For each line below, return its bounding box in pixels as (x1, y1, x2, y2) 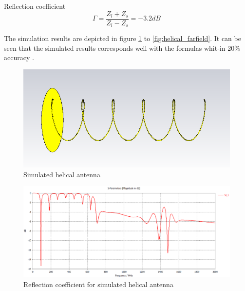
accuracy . (4, 52, 34, 62)
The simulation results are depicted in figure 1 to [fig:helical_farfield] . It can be (4, 33, 241, 43)
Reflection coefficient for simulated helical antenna (23, 279, 173, 290)
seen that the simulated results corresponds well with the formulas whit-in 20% (4, 42, 240, 53)
